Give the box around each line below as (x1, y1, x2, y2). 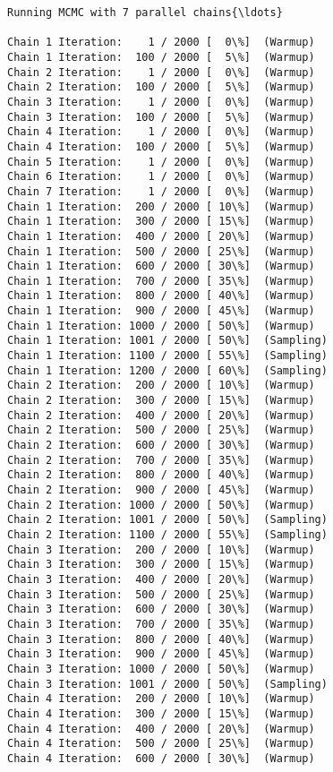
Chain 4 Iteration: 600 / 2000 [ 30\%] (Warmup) (7, 751, 315, 765)
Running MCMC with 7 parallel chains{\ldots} (7, 6, 283, 19)
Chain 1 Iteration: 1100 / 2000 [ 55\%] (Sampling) (7, 349, 328, 363)
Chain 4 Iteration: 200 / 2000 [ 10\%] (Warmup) (7, 692, 315, 706)
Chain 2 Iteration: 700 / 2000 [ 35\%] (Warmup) (7, 453, 315, 467)
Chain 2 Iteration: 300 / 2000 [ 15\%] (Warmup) (7, 394, 315, 407)
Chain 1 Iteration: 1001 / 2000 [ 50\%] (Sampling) (7, 334, 328, 347)
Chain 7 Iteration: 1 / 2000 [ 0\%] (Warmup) (7, 184, 315, 198)
